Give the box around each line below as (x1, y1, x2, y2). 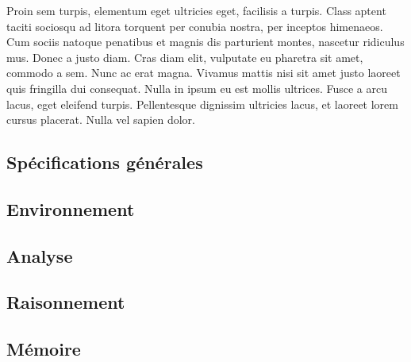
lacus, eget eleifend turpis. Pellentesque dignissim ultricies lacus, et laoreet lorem (6, 95, 398, 112)
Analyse (6, 243, 73, 268)
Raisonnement (6, 290, 125, 314)
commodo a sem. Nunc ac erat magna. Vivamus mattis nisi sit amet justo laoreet (6, 64, 401, 81)
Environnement (6, 196, 135, 221)
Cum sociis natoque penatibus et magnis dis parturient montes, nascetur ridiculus (6, 33, 405, 50)
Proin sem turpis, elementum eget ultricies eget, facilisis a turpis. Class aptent (6, 2, 386, 18)
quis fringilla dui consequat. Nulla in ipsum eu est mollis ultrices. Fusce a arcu (6, 79, 387, 96)
